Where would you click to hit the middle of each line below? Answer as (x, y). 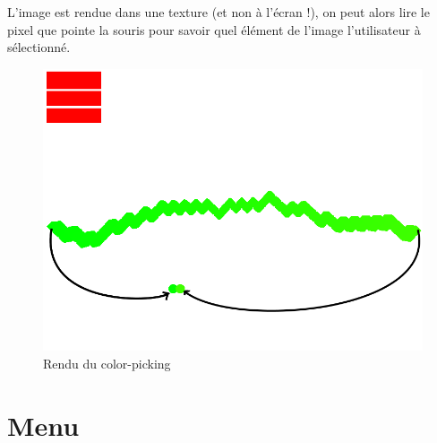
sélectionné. (39, 47)
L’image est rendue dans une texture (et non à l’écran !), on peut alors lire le (218, 12)
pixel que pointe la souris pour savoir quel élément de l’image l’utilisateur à (214, 29)
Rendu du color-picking (107, 364)
